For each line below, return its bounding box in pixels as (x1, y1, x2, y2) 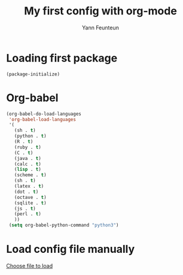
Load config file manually (6, 243, 135, 256)
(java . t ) (14, 155, 42, 161)
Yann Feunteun (81, 24, 120, 31)
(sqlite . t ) (14, 200, 47, 206)
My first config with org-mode (23, 4, 178, 18)
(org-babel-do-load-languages (6, 111, 82, 117)
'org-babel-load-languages (8, 116, 77, 122)
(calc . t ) (14, 161, 42, 167)
